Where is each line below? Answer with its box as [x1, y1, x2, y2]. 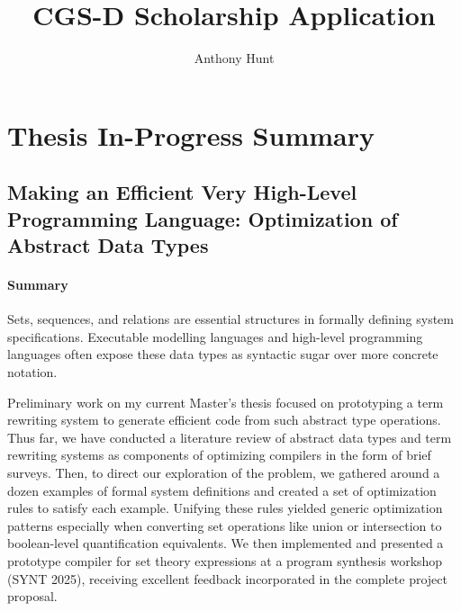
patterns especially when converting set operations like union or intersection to [7, 516, 442, 535]
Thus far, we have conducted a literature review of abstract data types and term [7, 427, 452, 446]
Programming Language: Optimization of [7, 204, 398, 232]
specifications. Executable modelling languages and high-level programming [7, 327, 423, 346]
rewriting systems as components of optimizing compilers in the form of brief [7, 445, 431, 464]
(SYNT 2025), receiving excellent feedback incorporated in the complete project [7, 569, 447, 588]
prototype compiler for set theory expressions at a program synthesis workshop [7, 551, 443, 570]
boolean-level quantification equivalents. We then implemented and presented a [7, 534, 444, 553]
